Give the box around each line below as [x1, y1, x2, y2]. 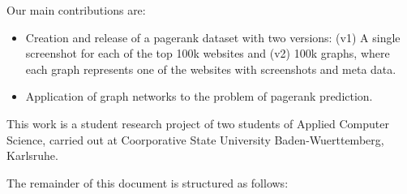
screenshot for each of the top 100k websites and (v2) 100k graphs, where [25, 45, 390, 62]
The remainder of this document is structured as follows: [6, 174, 289, 191]
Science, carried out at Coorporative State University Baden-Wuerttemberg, [6, 131, 384, 148]
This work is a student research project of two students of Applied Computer [6, 114, 389, 131]
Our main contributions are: [6, 2, 146, 18]
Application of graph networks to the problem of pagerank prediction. [25, 88, 373, 105]
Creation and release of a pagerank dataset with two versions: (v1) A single [25, 28, 401, 45]
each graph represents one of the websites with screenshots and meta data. [25, 60, 396, 77]
